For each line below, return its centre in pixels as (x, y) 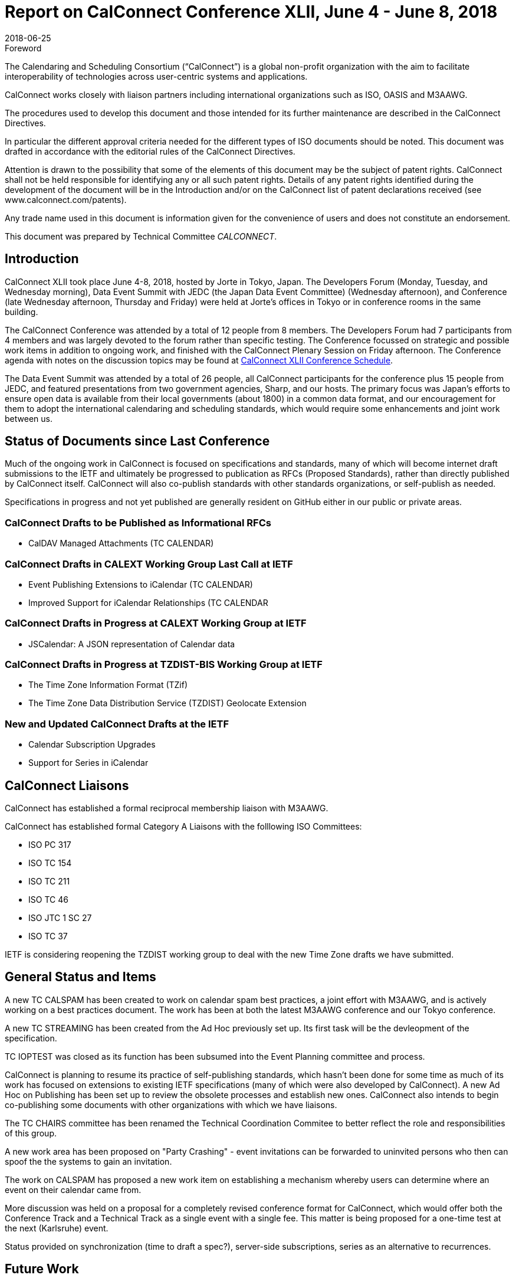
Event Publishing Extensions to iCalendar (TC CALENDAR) (141, 584)
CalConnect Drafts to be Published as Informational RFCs (138, 522)
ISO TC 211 (49, 882)
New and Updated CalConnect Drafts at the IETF (117, 724)
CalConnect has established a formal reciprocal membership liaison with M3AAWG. (167, 808)
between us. (29, 418)
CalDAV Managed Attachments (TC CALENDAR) (121, 543)
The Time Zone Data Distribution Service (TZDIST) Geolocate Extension (167, 703)
